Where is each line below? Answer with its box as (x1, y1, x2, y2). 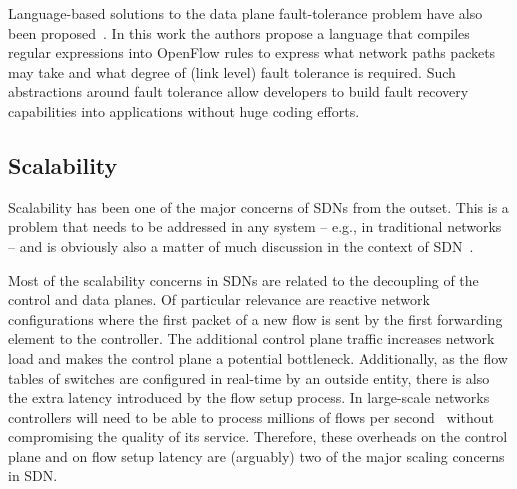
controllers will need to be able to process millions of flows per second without (8, 406, 494, 427)
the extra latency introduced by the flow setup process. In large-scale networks (8, 387, 490, 408)
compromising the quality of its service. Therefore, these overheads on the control (8, 426, 508, 447)
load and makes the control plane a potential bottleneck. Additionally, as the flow (8, 347, 508, 368)
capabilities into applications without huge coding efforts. (8, 100, 360, 121)
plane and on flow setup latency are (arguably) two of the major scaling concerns (8, 445, 505, 466)
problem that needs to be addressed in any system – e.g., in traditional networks (8, 216, 502, 237)
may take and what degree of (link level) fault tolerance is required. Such (8, 61, 456, 82)
